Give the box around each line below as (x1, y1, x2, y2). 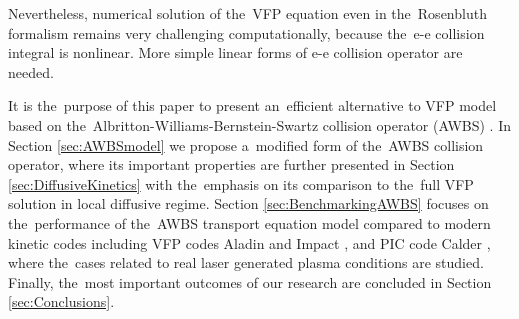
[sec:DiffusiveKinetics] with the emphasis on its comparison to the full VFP (8, 173, 474, 194)
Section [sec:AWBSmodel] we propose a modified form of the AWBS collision (8, 134, 484, 155)
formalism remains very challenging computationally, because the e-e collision (8, 22, 485, 43)
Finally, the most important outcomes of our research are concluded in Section (8, 271, 492, 292)
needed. (8, 61, 54, 82)
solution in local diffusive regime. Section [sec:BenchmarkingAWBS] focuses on (8, 193, 489, 214)
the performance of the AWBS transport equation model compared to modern (8, 212, 491, 233)
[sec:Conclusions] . (8, 291, 115, 312)
